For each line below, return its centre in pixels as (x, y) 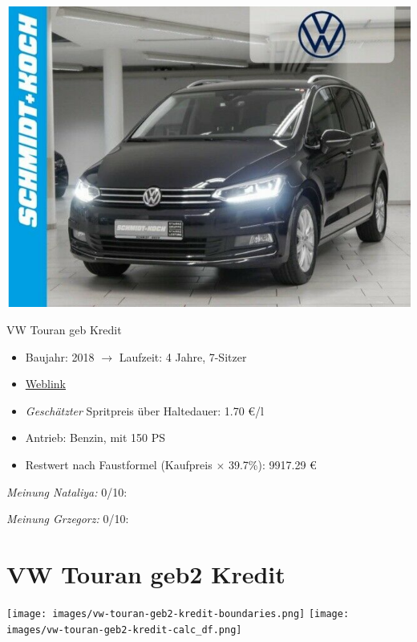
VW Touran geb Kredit (64, 330)
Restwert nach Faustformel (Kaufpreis (119, 465)
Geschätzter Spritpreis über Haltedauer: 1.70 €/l (144, 410)
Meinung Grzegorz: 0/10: (68, 519)
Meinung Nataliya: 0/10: (67, 491)
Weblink (45, 384)
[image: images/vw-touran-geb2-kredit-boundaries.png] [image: (178, 613)
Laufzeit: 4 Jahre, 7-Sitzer (183, 356)
